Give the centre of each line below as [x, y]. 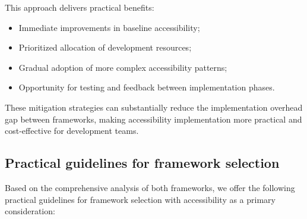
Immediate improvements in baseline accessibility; [109, 27]
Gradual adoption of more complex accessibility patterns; [123, 67]
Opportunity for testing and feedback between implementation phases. [147, 87]
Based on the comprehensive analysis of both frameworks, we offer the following [150, 187]
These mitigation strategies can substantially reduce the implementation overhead [154, 107]
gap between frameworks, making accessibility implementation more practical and [153, 119]
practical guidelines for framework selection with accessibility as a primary [140, 199]
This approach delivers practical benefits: [80, 7]
